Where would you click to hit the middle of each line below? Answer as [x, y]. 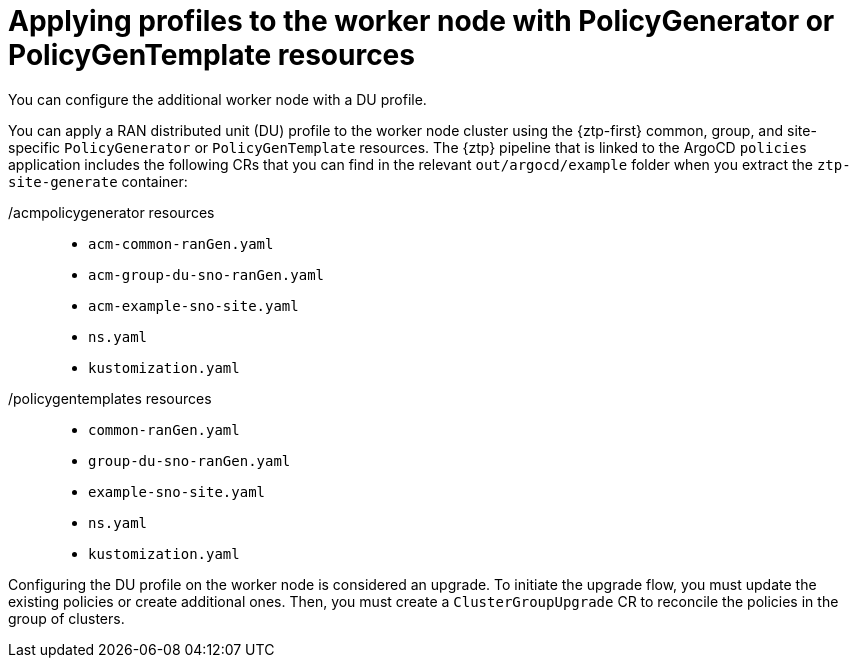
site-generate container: [98, 181]
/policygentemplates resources [110, 398]
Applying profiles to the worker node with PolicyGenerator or [421, 21]
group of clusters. [66, 618]
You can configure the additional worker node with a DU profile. [217, 99]
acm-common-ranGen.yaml [181, 243]
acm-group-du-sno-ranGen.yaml [206, 274]
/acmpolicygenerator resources [111, 212]
